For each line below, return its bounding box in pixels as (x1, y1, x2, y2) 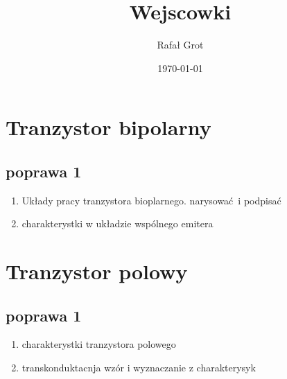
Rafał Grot (157, 37, 204, 52)
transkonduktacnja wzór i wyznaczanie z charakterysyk (21, 360, 256, 375)
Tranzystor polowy (6, 257, 188, 285)
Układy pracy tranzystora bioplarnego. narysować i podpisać (21, 193, 281, 207)
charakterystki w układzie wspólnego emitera (21, 216, 214, 231)
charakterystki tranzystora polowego (21, 337, 176, 351)
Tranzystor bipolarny (6, 113, 211, 141)
